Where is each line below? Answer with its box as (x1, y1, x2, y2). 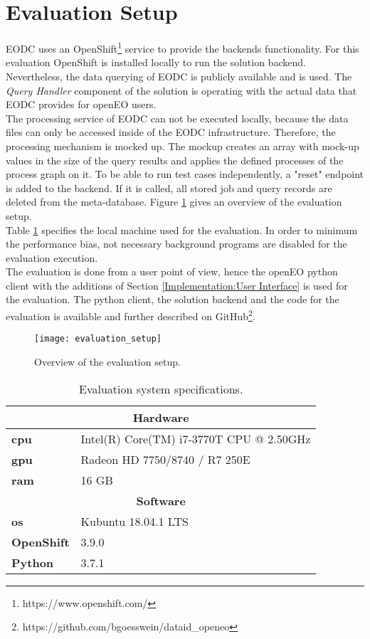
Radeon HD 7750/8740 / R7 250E (80, 450, 250, 468)
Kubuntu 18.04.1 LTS (80, 512, 189, 529)
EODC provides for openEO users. (6, 97, 157, 112)
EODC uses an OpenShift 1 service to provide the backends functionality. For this (6, 39, 359, 56)
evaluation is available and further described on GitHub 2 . (6, 307, 255, 323)
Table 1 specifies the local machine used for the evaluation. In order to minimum (6, 222, 358, 237)
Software (136, 492, 186, 509)
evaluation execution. (6, 250, 98, 265)
